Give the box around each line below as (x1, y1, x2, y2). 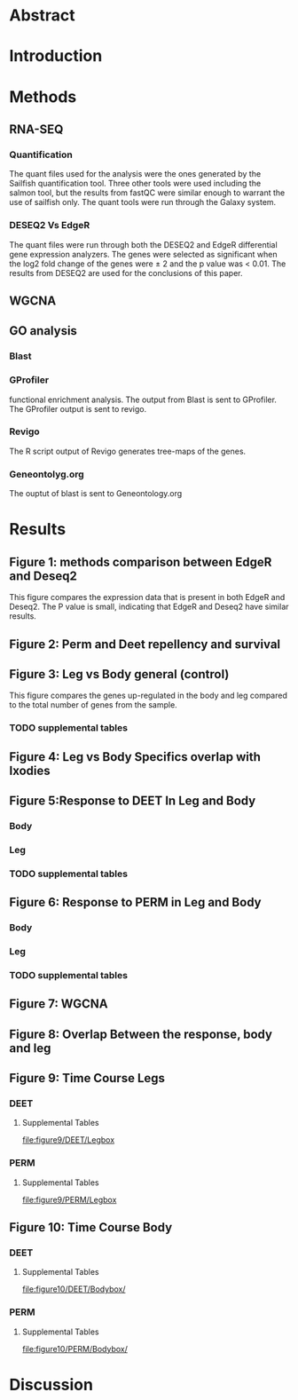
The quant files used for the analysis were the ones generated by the (9, 169, 262, 179)
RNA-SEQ (9, 122, 64, 137)
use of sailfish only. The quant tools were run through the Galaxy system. (9, 197, 277, 208)
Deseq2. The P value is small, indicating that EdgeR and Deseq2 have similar (9, 601, 290, 613)
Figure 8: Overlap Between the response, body (9, 1026, 273, 1041)
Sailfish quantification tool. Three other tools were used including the (9, 178, 262, 189)
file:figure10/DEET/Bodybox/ (21, 1284, 126, 1294)
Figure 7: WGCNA (9, 996, 108, 1012)
